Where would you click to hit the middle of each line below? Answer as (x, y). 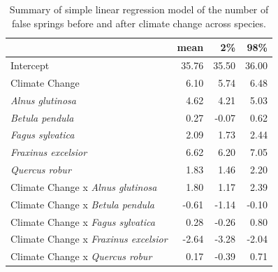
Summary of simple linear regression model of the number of (139, 9)
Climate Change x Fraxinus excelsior (89, 239)
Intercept (30, 65)
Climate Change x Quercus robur (81, 256)
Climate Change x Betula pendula (82, 204)
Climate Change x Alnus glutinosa (84, 186)
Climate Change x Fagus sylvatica (83, 221)
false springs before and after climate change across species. (139, 23)
